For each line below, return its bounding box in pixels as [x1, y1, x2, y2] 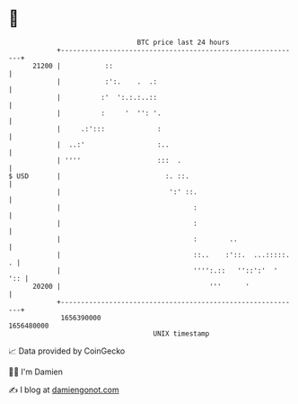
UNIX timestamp [153, 328, 210, 338]
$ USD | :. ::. [8, 171, 190, 181]
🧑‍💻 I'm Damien [8, 366, 64, 377]
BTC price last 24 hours [136, 38, 230, 47]
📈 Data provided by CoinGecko [8, 346, 126, 356]
